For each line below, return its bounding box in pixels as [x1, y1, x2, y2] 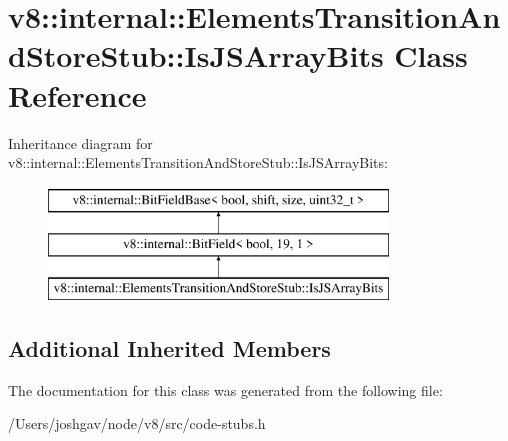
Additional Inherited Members [8, 333, 331, 364]
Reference [8, 74, 147, 115]
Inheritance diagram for [8, 132, 153, 153]
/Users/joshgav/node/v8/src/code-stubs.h [8, 413, 266, 434]
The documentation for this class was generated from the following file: [8, 379, 443, 400]
